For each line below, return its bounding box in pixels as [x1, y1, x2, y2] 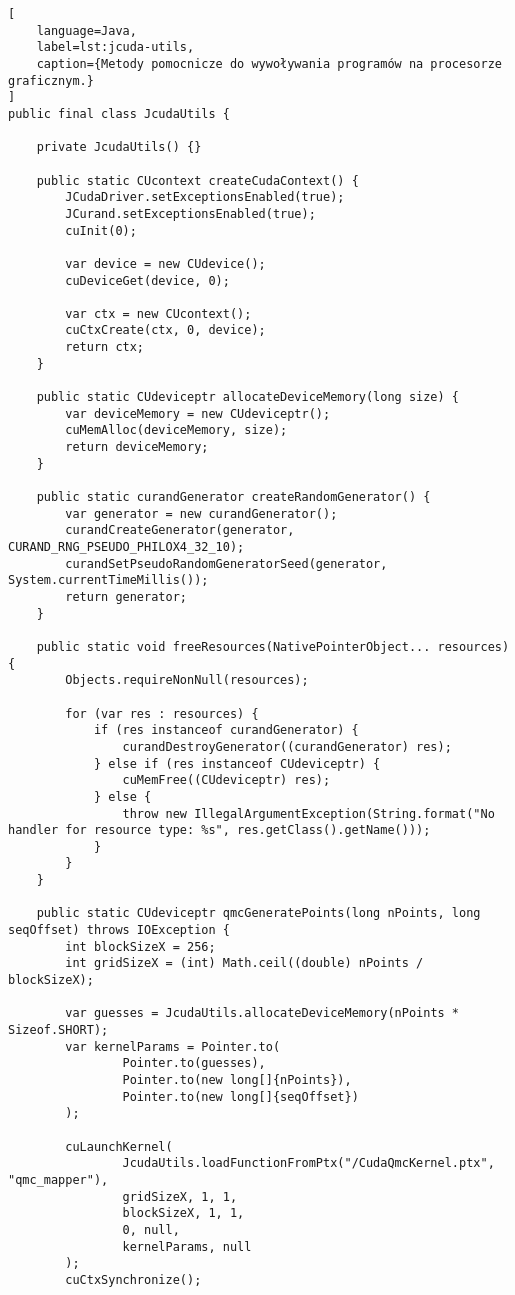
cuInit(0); [65, 223, 137, 238]
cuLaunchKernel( [65, 1139, 173, 1154]
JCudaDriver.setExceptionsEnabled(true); [65, 190, 345, 205]
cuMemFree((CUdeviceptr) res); [122, 773, 331, 788]
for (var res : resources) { [65, 706, 259, 721]
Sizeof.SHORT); [8, 1023, 109, 1038]
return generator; [65, 589, 187, 604]
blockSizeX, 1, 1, [122, 1206, 245, 1221]
